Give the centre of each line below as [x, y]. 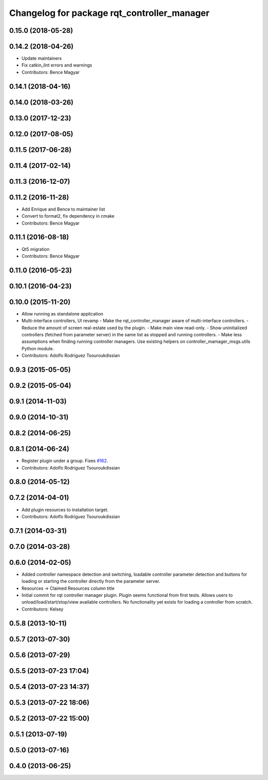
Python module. [38, 348]
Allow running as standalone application [63, 313]
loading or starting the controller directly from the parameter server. [91, 581]
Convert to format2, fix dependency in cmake [68, 216]
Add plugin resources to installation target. [65, 510]
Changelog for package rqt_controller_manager [109, 13]
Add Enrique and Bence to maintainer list [63, 209]
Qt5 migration [35, 249]
